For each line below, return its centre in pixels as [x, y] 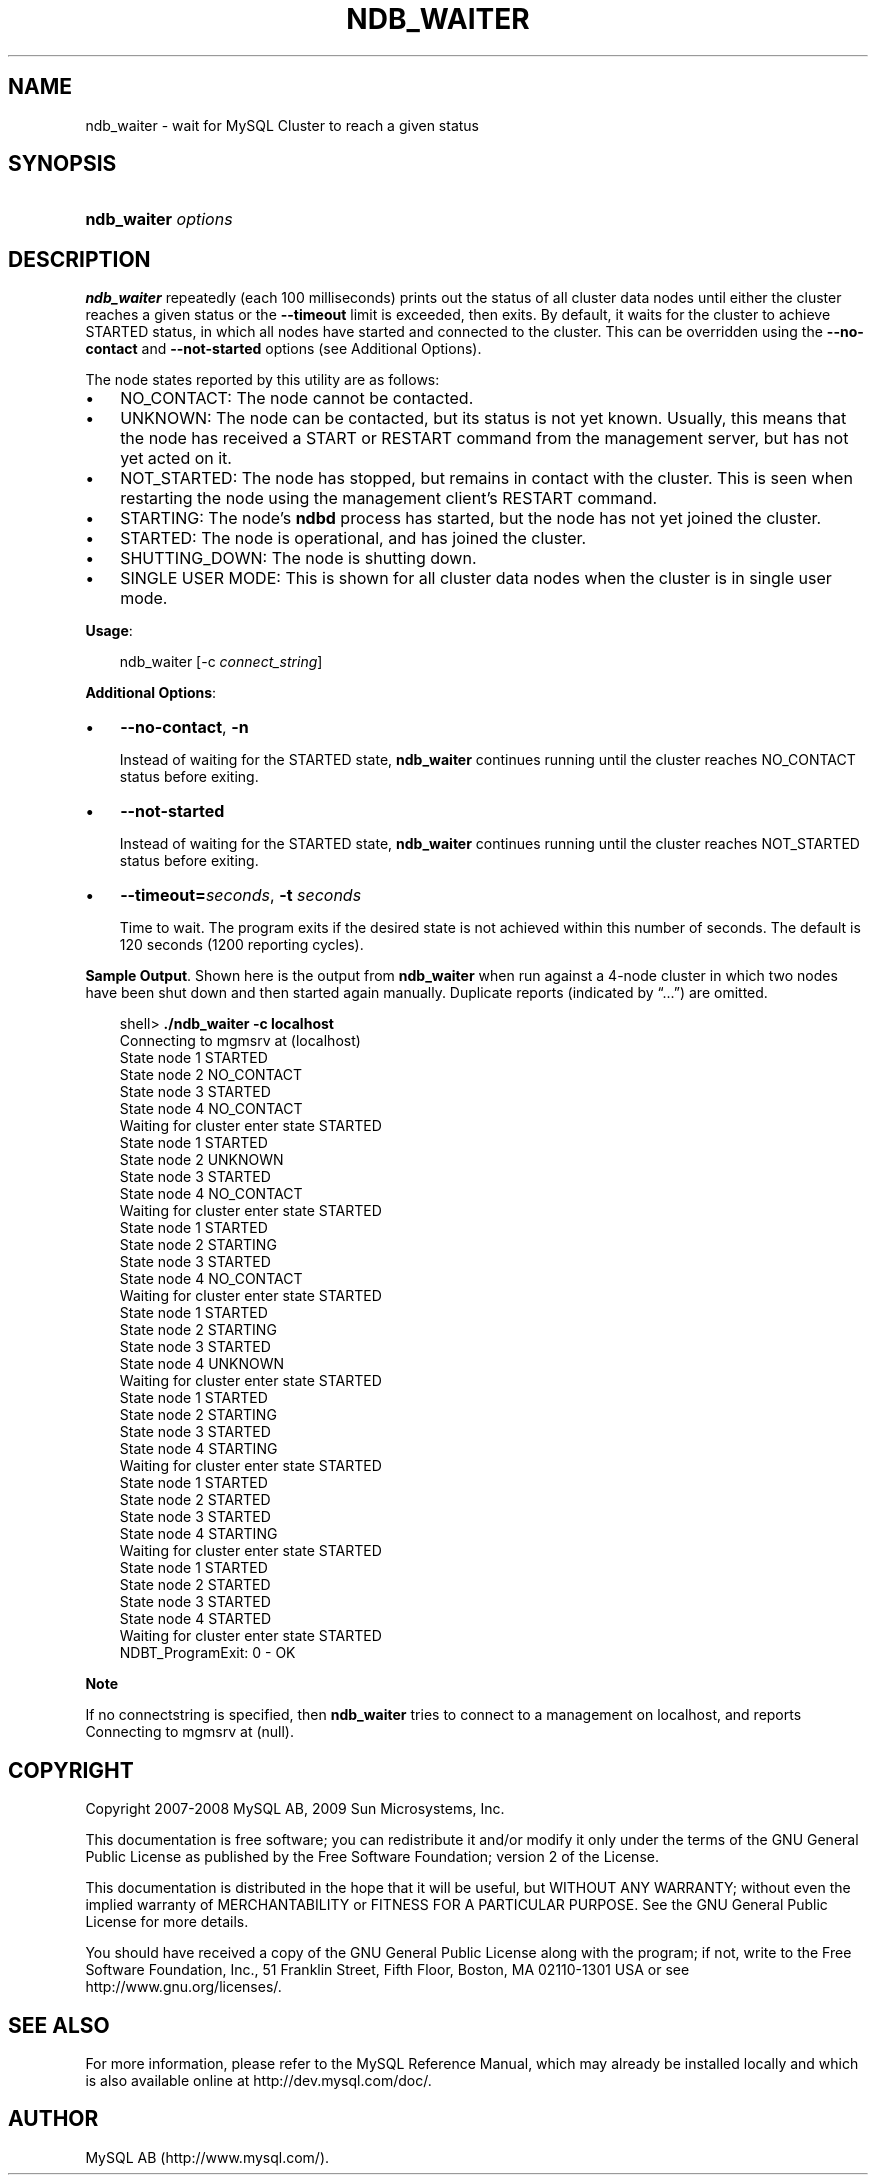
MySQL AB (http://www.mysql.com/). [207, 2157]
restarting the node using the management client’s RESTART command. [389, 498]
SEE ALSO [59, 2025]
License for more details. [167, 1922]
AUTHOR [53, 2119]
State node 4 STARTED [195, 1619]
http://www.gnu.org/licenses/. [183, 1987]
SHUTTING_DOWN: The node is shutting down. [298, 558]
